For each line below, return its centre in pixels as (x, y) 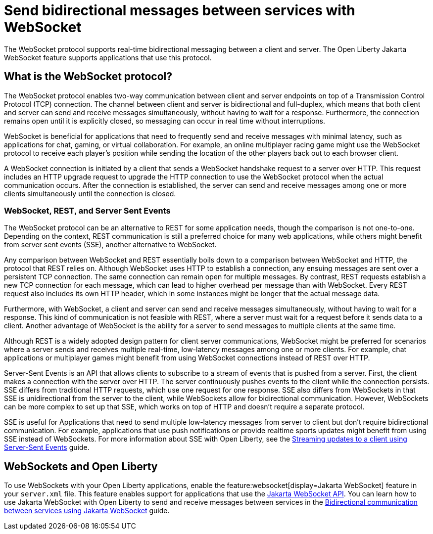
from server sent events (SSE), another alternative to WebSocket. (110, 245)
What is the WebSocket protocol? (88, 77)
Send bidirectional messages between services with (180, 10)
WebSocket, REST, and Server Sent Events (87, 210)
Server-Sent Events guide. (47, 447)
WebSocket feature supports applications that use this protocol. (108, 57)
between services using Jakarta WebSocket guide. (87, 511)
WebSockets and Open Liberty (81, 466)
